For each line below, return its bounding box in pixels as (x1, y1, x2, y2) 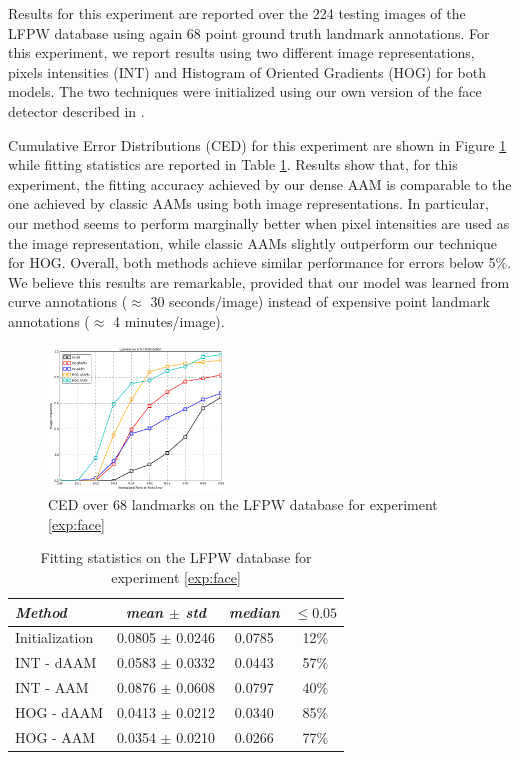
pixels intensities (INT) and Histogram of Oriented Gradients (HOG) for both (8, 61, 486, 82)
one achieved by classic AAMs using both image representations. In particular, (8, 193, 489, 214)
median (229, 601, 280, 622)
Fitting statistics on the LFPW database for (40, 547, 312, 568)
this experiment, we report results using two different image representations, (8, 42, 475, 63)
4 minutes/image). (113, 310, 225, 331)
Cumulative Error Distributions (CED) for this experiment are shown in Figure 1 (8, 134, 507, 155)
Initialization (15, 627, 94, 648)
